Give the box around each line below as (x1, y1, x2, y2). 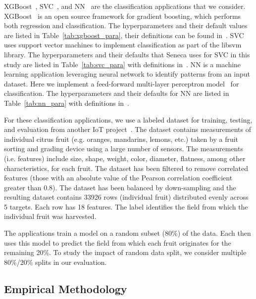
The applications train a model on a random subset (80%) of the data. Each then (4, 228, 251, 238)
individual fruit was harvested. (4, 211, 97, 221)
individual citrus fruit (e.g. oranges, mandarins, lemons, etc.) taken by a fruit (4, 133, 239, 144)
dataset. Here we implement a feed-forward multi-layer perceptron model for (4, 78, 239, 88)
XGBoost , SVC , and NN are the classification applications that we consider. (4, 1, 246, 11)
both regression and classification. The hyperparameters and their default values (4, 20, 248, 31)
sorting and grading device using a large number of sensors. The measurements (4, 143, 243, 154)
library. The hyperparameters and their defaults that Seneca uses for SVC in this (4, 49, 250, 59)
